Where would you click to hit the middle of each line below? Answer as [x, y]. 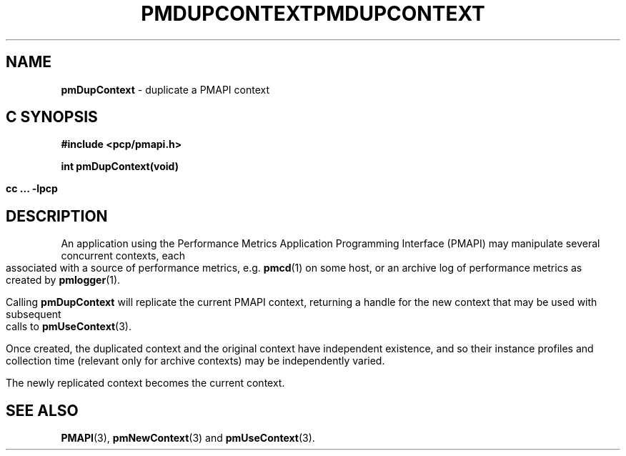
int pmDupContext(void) [120, 167]
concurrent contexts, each [123, 256]
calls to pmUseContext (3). [69, 327]
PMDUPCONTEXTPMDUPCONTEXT [313, 14]
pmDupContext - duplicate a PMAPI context [165, 89]
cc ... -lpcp [32, 189]
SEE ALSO [42, 410]
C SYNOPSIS [52, 117]
